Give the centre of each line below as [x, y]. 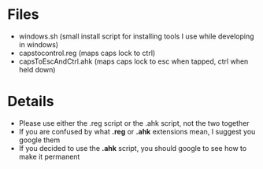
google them [39, 140]
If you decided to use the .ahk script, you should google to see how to [133, 148]
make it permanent [49, 156]
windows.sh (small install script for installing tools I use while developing [136, 36]
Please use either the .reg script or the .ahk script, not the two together [134, 123]
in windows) [39, 44]
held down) [37, 69]
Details [31, 102]
